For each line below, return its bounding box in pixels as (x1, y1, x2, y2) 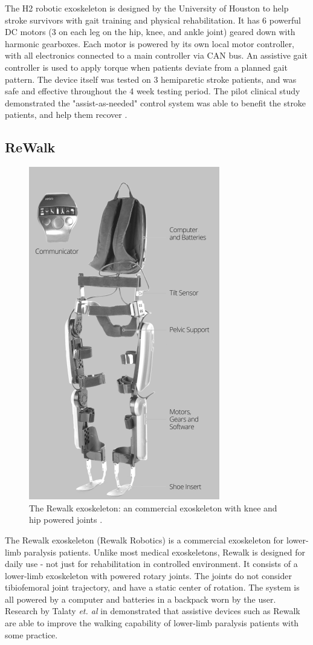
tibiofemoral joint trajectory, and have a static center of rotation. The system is (5, 581, 300, 594)
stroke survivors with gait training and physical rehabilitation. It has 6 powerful (5, 13, 301, 26)
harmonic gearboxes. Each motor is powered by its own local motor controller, (5, 37, 295, 50)
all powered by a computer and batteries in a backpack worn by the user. (5, 592, 276, 605)
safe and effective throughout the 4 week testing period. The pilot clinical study (5, 85, 300, 97)
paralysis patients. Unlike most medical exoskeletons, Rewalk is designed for (24, 545, 306, 558)
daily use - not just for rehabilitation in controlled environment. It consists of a (5, 557, 298, 570)
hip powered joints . (29, 513, 103, 526)
